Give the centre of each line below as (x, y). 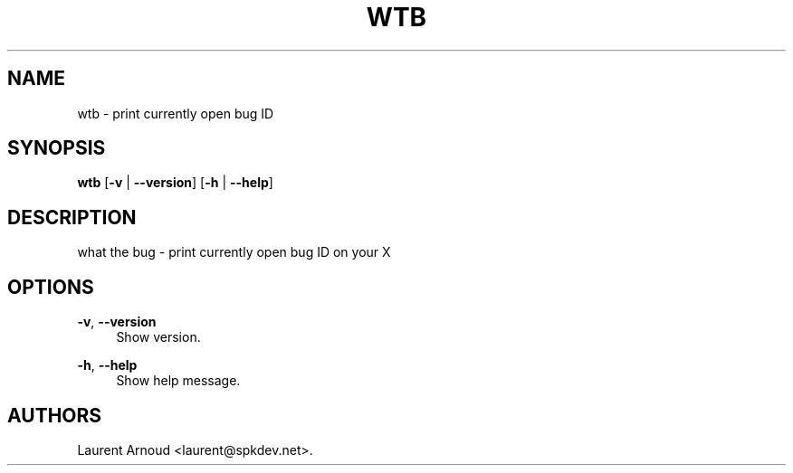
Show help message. (178, 381)
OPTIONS (51, 287)
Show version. (158, 337)
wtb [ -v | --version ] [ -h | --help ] (175, 183)
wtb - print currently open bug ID (176, 113)
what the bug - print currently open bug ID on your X (234, 252)
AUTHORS (55, 415)
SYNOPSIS (57, 148)
